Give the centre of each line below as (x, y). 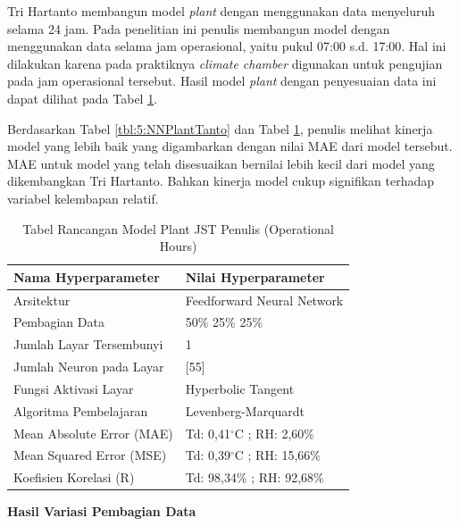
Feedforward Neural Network (264, 300)
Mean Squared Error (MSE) (90, 455)
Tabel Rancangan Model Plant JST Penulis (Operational (178, 228)
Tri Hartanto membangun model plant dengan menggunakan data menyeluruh (221, 11)
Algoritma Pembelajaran (81, 410)
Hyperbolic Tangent (240, 388)
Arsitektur (42, 300)
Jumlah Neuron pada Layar (89, 367)
